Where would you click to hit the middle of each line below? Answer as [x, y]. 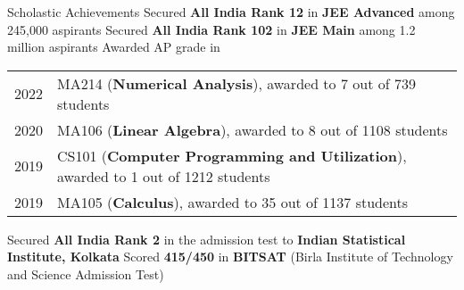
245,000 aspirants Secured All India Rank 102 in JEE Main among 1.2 [211, 29]
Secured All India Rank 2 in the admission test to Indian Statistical [207, 239]
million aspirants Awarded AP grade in [114, 47]
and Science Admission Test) [86, 273]
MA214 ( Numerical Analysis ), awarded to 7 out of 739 [236, 83]
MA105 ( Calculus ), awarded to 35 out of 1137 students [233, 202]
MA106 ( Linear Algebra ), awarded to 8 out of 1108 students [253, 129]
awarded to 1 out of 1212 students [164, 176]
